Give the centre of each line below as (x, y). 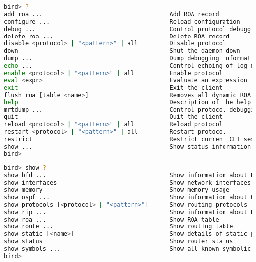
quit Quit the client (113, 117)
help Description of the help (128, 102)
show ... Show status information (128, 146)
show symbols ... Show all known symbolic (128, 249)
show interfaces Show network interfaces (128, 183)
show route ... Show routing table (119, 227)
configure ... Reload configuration (122, 21)
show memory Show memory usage (117, 190)
